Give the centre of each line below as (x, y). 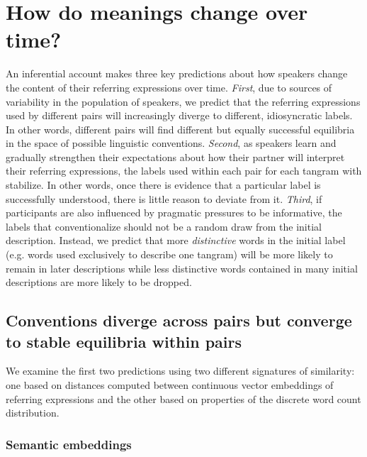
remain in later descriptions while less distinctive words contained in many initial (182, 268)
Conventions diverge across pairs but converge (179, 320)
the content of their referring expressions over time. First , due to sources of (169, 87)
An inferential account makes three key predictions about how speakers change (177, 73)
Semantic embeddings (69, 444)
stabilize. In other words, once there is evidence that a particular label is (163, 185)
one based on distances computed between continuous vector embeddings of (170, 385)
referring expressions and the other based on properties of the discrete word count (183, 398)
